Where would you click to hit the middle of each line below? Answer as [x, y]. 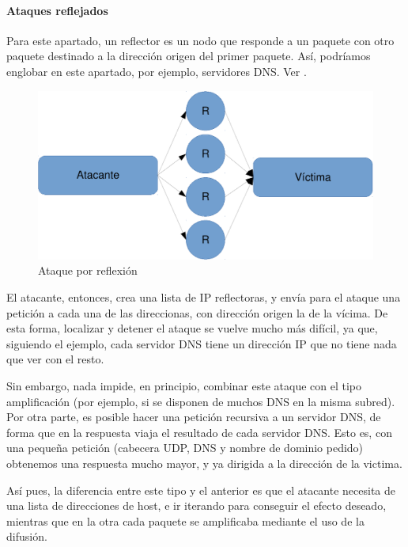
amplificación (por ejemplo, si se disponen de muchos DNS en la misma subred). [201, 401]
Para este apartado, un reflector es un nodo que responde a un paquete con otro [200, 40]
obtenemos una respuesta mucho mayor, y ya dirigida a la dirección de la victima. [204, 463]
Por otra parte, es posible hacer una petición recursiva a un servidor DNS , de [194, 417]
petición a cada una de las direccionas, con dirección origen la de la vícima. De [197, 312]
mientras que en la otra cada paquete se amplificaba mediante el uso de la [185, 520]
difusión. [27, 536]
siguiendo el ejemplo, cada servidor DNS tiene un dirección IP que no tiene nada [202, 343]
